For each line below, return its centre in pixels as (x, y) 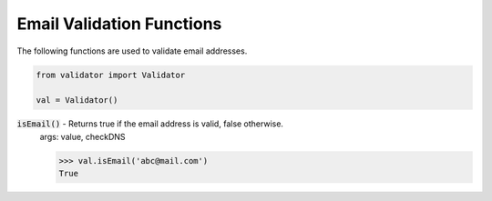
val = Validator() (77, 100)
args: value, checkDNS (83, 136)
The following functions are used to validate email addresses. (132, 51)
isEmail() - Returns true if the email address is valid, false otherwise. (150, 124)
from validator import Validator (111, 75)
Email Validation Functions (119, 24)
